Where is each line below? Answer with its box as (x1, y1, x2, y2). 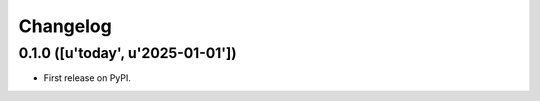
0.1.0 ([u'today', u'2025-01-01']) (18, 44, 237, 62)
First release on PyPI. (43, 72, 132, 84)
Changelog (18, 15, 112, 37)
